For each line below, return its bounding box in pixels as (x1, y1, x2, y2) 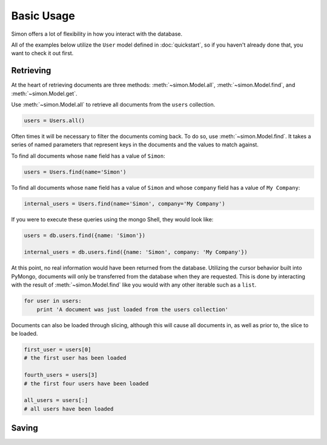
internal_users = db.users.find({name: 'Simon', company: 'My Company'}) (24, 248, 248, 256)
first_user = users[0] (24, 346, 91, 353)
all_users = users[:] (24, 397, 88, 404)
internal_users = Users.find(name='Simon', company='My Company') (24, 200, 225, 207)
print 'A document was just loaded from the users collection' (36, 306, 229, 313)
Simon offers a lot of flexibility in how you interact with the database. (11, 30, 183, 37)
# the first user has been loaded (24, 354, 127, 362)
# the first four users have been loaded (24, 380, 149, 387)
